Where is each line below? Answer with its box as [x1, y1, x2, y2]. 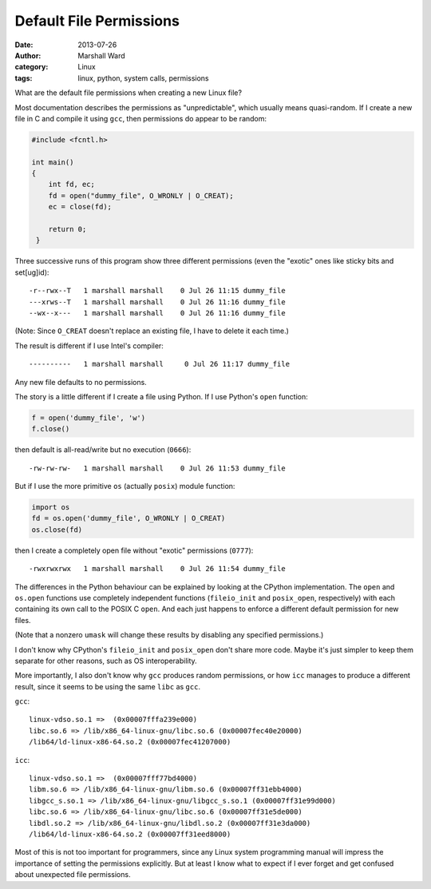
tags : [14, 73, 33, 83]
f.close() [31, 424, 70, 434]
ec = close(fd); [48, 202, 112, 212]
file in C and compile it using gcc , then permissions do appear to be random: [14, 113, 267, 123]
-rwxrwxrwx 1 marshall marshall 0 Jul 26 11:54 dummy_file [29, 564, 287, 573]
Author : [14, 50, 42, 60]
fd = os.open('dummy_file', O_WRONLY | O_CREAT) [31, 514, 226, 523]
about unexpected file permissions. [14, 870, 131, 879]
